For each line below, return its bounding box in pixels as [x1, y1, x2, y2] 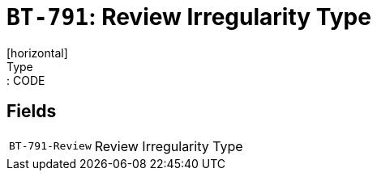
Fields [6, 101, 57, 122]
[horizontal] [6, 45, 68, 60]
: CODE [6, 73, 45, 87]
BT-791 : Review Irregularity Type [6, 3, 371, 31]
